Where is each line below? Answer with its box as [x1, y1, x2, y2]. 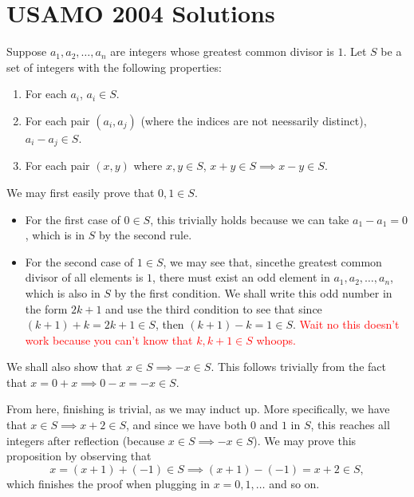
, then [155, 316, 184, 333]
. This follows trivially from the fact [211, 358, 386, 375]
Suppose [6, 43, 47, 60]
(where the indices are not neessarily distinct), [140, 112, 367, 128]
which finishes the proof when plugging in [6, 475, 210, 491]
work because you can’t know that [25, 331, 193, 348]
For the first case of [25, 211, 120, 227]
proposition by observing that [6, 448, 152, 464]
